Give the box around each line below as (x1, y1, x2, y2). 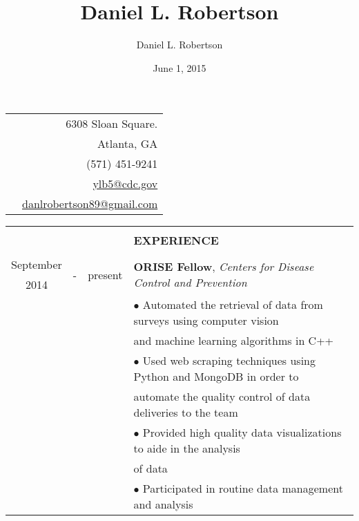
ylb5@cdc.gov (93, 176, 158, 192)
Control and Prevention (133, 274, 247, 291)
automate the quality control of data (133, 388, 311, 405)
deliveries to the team (133, 404, 238, 421)
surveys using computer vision (133, 312, 279, 329)
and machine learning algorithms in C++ (133, 332, 334, 349)
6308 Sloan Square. (66, 115, 158, 132)
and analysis (133, 496, 193, 513)
